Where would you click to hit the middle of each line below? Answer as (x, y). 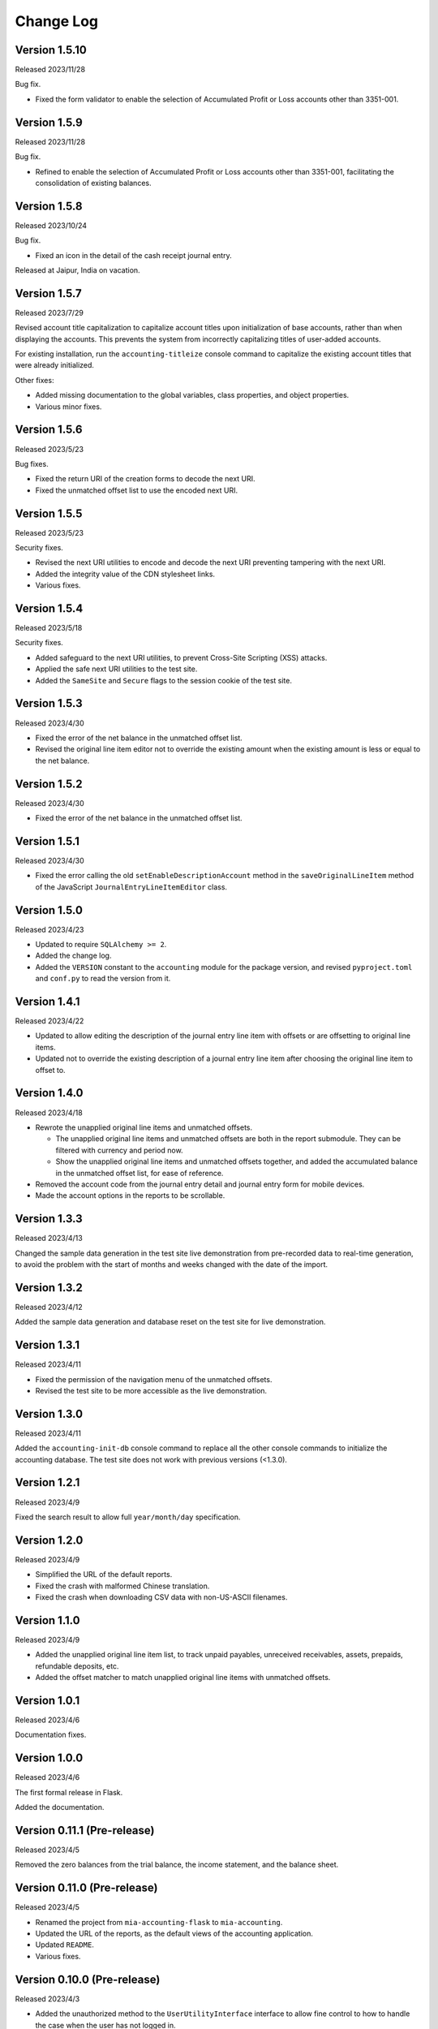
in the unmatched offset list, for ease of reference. (140, 1173)
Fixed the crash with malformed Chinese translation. (122, 1586)
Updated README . (65, 1945)
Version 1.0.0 (49, 1758)
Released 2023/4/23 (49, 929)
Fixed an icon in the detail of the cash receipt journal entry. (133, 255)
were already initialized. (55, 365)
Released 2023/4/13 (49, 1239)
